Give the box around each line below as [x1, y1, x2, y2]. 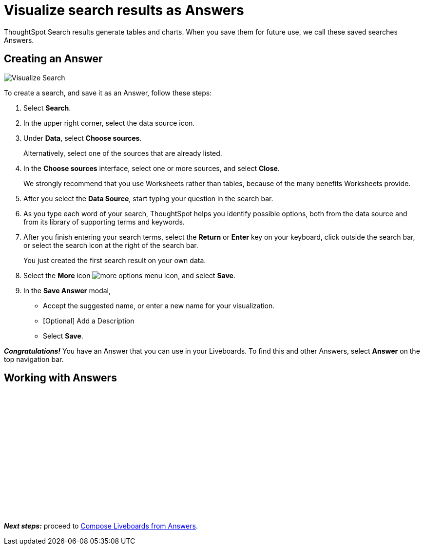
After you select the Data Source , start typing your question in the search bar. [23, 194, 273, 203]
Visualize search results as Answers [4, 2, 244, 19]
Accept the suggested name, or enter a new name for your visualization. [43, 301, 275, 310]
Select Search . [23, 103, 71, 112]
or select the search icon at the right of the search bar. [23, 241, 198, 249]
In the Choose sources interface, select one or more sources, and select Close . [23, 164, 280, 172]
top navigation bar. [4, 355, 64, 363]
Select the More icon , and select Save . [23, 271, 235, 280]
